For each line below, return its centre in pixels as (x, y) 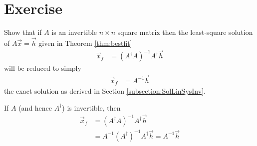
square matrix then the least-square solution (185, 32)
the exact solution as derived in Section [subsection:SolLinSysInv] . (105, 91)
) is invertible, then (91, 107)
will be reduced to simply (43, 68)
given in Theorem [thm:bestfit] (85, 43)
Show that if (23, 32)
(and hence (35, 107)
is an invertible (74, 32)
